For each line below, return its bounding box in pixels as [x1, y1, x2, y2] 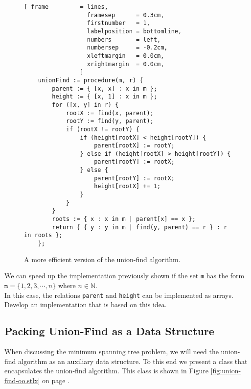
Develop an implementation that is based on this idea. [4, 299, 167, 310]
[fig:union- [210, 365, 241, 376]
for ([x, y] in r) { [52, 101, 119, 108]
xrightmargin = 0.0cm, [87, 60, 164, 68]
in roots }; [24, 232, 63, 239]
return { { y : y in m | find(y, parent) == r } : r [52, 223, 228, 231]
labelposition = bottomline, [87, 27, 182, 35]
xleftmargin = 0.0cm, [87, 52, 164, 59]
